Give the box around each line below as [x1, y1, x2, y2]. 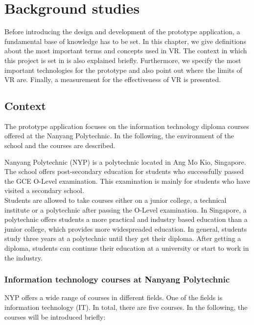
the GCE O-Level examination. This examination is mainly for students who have [4, 175, 250, 186]
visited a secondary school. [4, 185, 84, 195]
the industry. [4, 252, 43, 262]
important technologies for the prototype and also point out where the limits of [4, 65, 242, 75]
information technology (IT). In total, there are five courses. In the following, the [4, 302, 248, 312]
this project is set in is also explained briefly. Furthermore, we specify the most [4, 55, 241, 65]
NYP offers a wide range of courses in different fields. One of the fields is [4, 292, 223, 303]
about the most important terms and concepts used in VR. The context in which [4, 45, 247, 56]
